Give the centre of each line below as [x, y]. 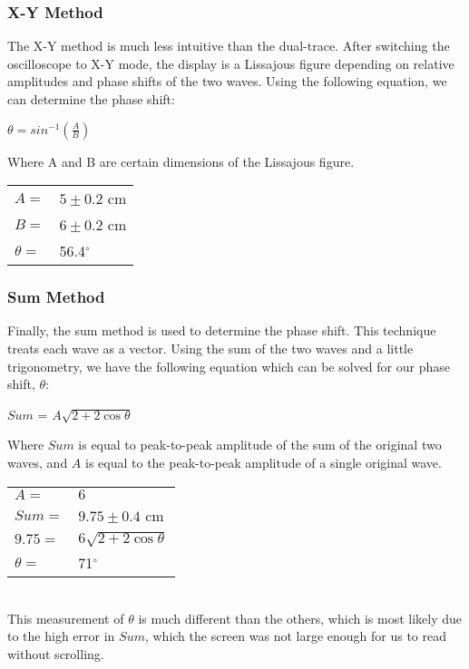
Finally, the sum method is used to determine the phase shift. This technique [222, 330]
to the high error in [61, 636]
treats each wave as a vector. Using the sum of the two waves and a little [210, 348]
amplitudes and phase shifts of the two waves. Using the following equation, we [227, 81]
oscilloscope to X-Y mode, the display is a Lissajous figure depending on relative [231, 63]
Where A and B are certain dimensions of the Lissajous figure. [181, 161]
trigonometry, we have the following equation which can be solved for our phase [229, 366]
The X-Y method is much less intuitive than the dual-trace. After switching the [229, 46]
